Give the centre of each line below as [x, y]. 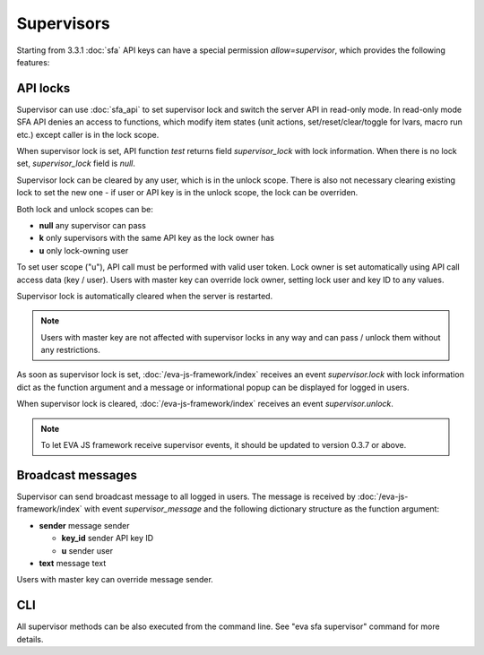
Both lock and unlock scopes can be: [85, 209]
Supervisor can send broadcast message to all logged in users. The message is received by [186, 496]
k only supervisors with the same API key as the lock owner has [157, 238]
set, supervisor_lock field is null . [76, 164]
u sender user [87, 550]
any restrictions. [70, 350]
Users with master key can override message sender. [115, 580]
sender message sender [84, 525]
